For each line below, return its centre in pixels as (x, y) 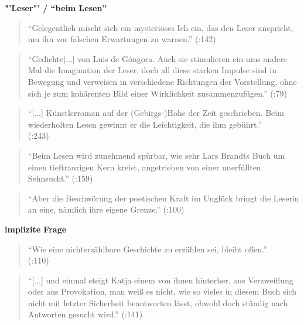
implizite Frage (36, 229)
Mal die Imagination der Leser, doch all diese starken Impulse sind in (152, 70)
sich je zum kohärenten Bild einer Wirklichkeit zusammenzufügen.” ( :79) (158, 93)
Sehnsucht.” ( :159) (60, 178)
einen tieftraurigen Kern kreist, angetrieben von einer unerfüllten (144, 167)
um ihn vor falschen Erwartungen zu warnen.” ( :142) (122, 39)
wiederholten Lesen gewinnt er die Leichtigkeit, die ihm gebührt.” (145, 124)
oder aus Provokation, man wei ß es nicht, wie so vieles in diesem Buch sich (162, 291)
